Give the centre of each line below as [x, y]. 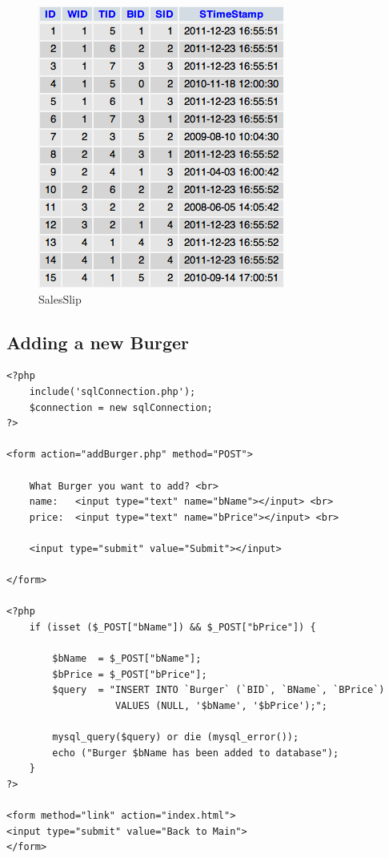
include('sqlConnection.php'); [112, 391]
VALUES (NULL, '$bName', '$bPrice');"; [221, 705]
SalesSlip [60, 298]
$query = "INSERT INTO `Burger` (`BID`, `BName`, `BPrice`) [219, 690]
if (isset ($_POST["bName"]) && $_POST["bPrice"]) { [172, 627]
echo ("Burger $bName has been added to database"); [196, 753]
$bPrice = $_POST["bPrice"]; [130, 674]
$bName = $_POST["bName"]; [127, 659]
